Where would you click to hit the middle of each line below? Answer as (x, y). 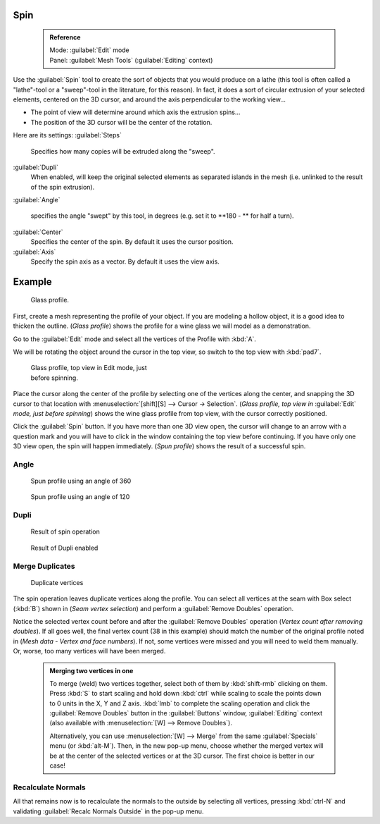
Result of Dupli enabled (64, 548)
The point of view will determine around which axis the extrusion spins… (135, 112)
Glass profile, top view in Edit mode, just (89, 368)
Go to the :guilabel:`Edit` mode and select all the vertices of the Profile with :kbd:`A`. (135, 339)
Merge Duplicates (44, 566)
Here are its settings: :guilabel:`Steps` (68, 135)
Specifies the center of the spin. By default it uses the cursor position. (132, 242)
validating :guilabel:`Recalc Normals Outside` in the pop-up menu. (108, 811)
